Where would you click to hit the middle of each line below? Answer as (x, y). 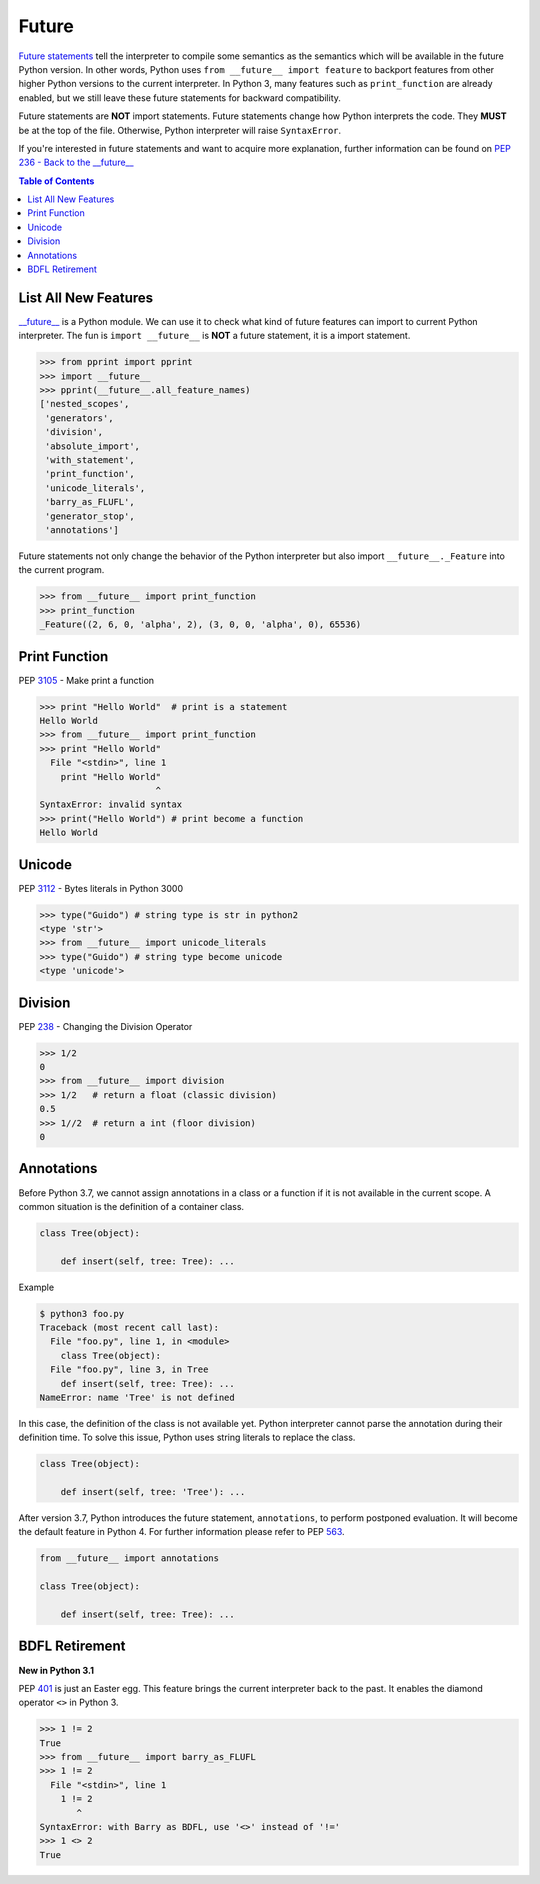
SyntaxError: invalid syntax (111, 804)
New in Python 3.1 (56, 1670)
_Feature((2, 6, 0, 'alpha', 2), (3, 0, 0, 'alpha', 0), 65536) (200, 624)
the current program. (61, 570)
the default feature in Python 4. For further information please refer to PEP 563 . (181, 1532)
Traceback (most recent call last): (129, 1328)
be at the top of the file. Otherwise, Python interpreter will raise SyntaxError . (180, 130)
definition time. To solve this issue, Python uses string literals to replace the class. (187, 1437)
